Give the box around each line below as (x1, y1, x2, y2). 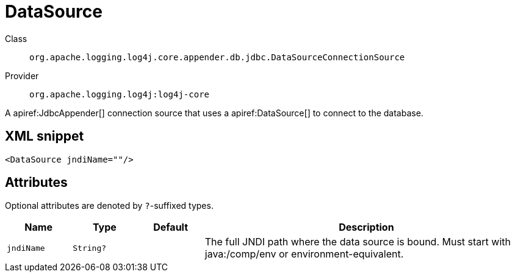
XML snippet (5, 128, 84, 144)
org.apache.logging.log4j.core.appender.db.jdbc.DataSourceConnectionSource (29, 52, 405, 62)
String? (73, 243, 107, 253)
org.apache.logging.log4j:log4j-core (29, 89, 210, 99)
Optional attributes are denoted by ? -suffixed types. (5, 200, 214, 211)
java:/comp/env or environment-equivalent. (204, 248, 404, 261)
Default (153, 221, 189, 234)
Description (339, 221, 394, 234)
